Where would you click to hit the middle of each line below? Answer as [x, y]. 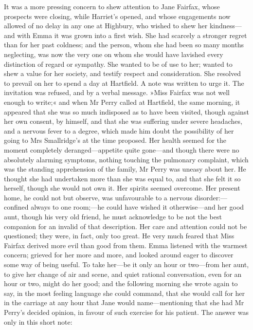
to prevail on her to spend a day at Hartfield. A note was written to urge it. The [124, 83]
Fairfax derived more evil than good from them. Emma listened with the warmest [126, 245]
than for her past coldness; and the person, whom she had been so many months [124, 45]
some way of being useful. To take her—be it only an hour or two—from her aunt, [126, 264]
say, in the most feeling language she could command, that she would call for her [125, 293]
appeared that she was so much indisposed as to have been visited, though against [126, 111]
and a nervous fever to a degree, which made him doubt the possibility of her [119, 130]
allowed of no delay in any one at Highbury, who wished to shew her [106, 26]
